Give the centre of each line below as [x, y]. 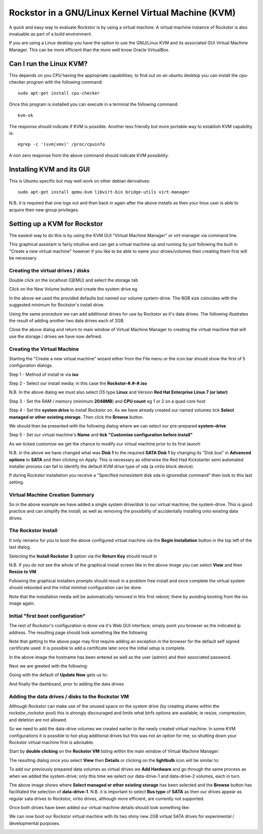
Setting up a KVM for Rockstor [56, 224]
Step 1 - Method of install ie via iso [44, 374]
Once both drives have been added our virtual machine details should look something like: [99, 808]
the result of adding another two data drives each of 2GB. [67, 321]
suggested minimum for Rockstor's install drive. [57, 305]
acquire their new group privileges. [44, 210]
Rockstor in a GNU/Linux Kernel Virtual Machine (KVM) [122, 13]
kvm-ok [26, 115]
